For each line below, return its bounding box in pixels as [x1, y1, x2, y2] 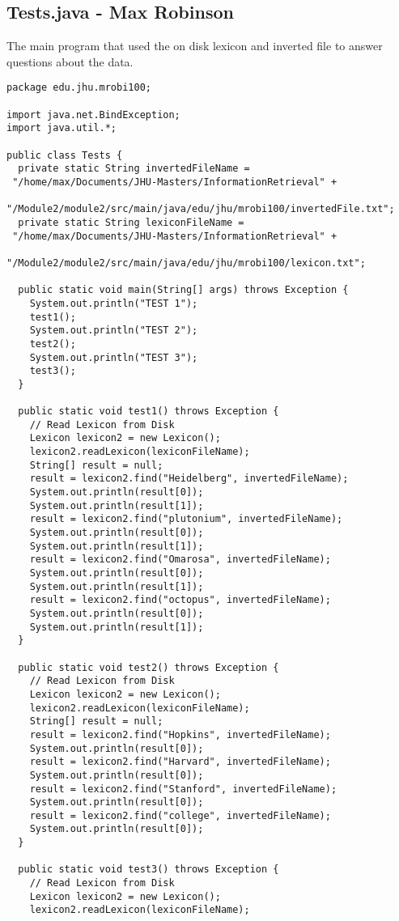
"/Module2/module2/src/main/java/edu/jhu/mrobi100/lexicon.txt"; [6, 257, 366, 269]
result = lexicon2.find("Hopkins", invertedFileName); [29, 728, 331, 741]
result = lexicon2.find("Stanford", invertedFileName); [29, 783, 337, 795]
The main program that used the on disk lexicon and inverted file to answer [6, 37, 383, 54]
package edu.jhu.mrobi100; [6, 82, 151, 94]
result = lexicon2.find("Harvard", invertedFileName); [29, 756, 331, 768]
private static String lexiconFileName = [18, 216, 244, 228]
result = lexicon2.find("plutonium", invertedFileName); [29, 513, 343, 525]
